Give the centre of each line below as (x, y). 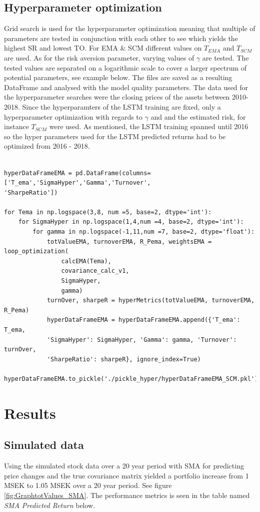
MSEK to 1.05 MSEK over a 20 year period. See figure (88, 485)
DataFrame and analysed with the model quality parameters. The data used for (126, 87)
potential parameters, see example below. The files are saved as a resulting (118, 77)
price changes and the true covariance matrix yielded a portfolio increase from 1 (126, 475)
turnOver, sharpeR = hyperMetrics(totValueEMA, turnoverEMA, (151, 301)
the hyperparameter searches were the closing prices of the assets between (117, 97)
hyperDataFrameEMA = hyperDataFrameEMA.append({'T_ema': (143, 320)
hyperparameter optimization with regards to (73, 116)
